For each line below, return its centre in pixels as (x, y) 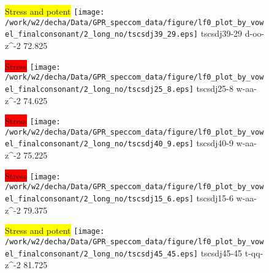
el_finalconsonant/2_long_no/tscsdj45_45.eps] (101, 254)
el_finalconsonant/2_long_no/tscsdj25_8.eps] (99, 89)
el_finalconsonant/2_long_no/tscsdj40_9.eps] (99, 144)
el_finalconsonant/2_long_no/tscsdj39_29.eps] (101, 35)
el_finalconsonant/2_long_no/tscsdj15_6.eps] (99, 199)
